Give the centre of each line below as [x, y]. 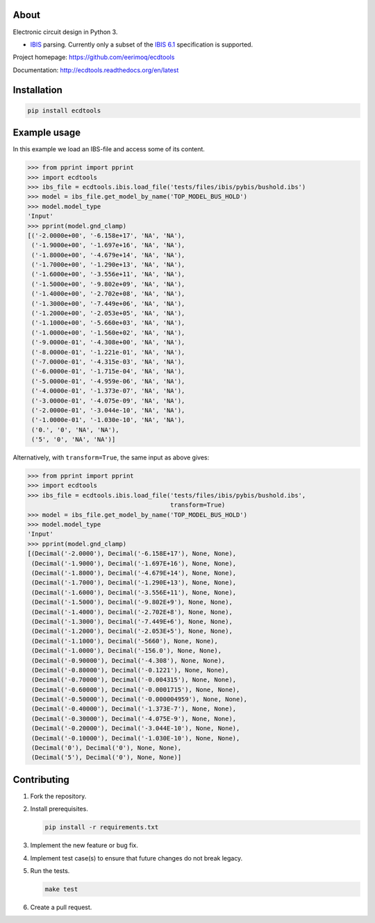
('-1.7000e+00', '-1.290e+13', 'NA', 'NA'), [108, 265]
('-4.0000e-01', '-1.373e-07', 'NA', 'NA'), [108, 391]
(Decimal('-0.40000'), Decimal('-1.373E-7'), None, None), [134, 709]
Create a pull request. [61, 907]
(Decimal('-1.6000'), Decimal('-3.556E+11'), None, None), [134, 592]
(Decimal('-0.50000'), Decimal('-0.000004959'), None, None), [140, 700]
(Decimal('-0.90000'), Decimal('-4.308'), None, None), [128, 660]
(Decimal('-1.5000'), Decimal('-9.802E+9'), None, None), [132, 602]
